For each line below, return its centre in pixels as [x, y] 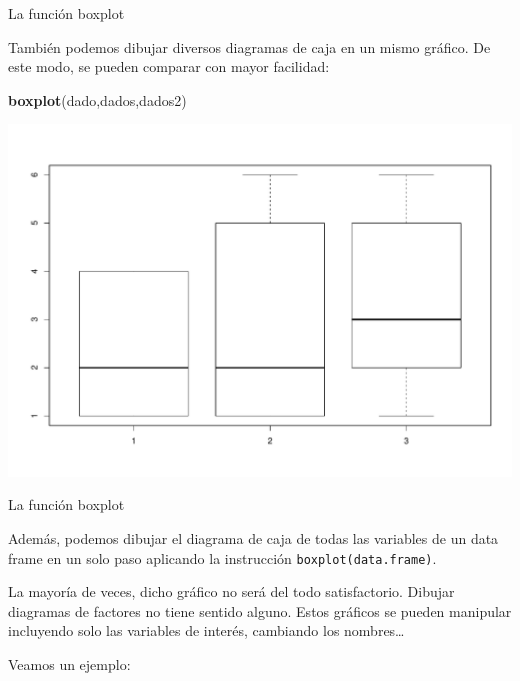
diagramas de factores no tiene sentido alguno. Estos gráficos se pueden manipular [260, 610]
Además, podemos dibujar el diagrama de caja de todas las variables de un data [253, 537]
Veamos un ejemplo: [69, 664]
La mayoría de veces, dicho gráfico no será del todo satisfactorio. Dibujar [231, 591]
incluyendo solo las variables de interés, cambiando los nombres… [206, 630]
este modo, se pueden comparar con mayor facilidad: [169, 66]
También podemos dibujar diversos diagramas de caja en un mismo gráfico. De [249, 46]
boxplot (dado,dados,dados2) [97, 99]
